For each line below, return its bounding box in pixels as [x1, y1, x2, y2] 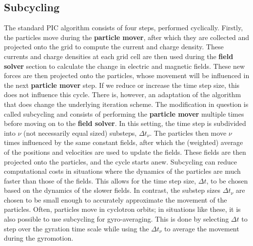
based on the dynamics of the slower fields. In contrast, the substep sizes [4, 185, 221, 195]
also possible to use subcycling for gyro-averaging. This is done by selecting [4, 214, 229, 224]
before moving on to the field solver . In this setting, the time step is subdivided [4, 118, 246, 128]
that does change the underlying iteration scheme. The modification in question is [4, 99, 249, 109]
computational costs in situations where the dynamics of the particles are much [4, 166, 241, 176]
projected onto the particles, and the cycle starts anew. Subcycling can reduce [4, 156, 237, 166]
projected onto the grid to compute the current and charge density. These [4, 41, 224, 52]
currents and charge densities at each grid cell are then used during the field [4, 51, 234, 61]
